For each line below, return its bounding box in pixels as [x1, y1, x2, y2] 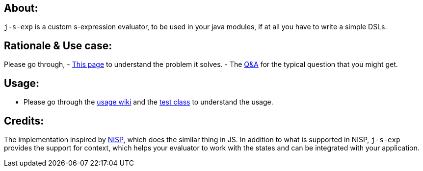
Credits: [4, 114, 44, 127]
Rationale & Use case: [4, 39, 112, 52]
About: [4, 2, 38, 14]
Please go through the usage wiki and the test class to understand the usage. [24, 98, 273, 107]
